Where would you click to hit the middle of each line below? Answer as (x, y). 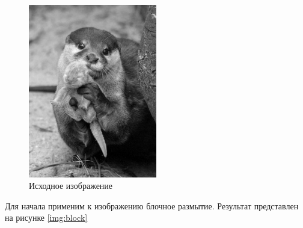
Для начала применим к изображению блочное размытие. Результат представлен (152, 205)
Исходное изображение (71, 186)
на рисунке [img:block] (46, 217)
